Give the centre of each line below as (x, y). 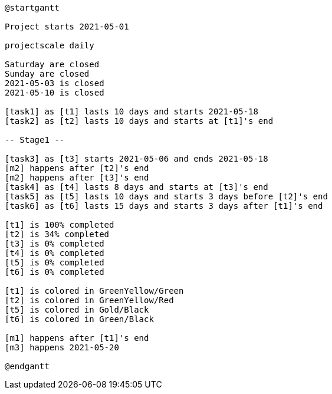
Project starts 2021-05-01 (67, 27)
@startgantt (32, 8)
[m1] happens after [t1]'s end (77, 338)
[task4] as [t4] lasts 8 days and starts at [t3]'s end (137, 187)
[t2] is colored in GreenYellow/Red (89, 300)
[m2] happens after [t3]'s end (77, 178)
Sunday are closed (47, 74)
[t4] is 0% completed (55, 253)
